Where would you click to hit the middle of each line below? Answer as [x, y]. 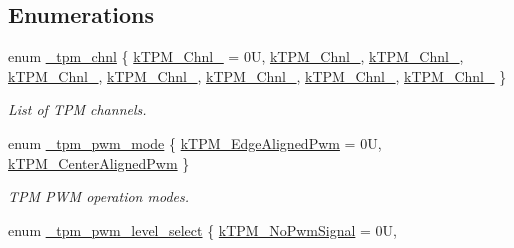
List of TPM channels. [77, 109]
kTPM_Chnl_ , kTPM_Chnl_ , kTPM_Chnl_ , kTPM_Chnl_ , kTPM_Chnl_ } [257, 75]
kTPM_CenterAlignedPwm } [99, 162]
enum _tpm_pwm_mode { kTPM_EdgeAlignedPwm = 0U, [195, 142]
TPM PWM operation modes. [99, 196]
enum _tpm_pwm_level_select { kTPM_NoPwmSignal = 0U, [202, 229]
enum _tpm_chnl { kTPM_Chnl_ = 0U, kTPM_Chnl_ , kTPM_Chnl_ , [236, 56]
